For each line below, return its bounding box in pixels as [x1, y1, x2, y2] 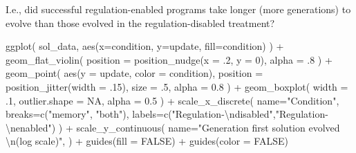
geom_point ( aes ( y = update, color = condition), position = [6, 66, 263, 80]
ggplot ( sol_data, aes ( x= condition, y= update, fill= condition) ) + [6, 39, 284, 53]
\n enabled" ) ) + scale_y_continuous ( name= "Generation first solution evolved [6, 120, 340, 134]
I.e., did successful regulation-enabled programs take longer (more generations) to [6, 2, 351, 16]
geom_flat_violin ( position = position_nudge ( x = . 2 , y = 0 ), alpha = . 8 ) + [6, 52, 332, 66]
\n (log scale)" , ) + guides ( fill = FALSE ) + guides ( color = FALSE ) [6, 134, 288, 148]
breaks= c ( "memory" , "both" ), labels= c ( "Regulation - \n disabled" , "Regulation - [6, 107, 328, 121]
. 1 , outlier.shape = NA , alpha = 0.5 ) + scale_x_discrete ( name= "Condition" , [6, 93, 339, 107]
